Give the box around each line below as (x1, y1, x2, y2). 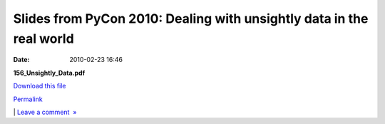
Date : (13, 56, 30, 64)
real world (13, 31, 74, 46)
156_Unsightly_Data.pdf (13, 68, 86, 77)
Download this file (13, 82, 66, 91)
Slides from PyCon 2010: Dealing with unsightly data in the (13, 11, 369, 26)
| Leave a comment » (13, 108, 77, 116)
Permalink (13, 95, 43, 103)
